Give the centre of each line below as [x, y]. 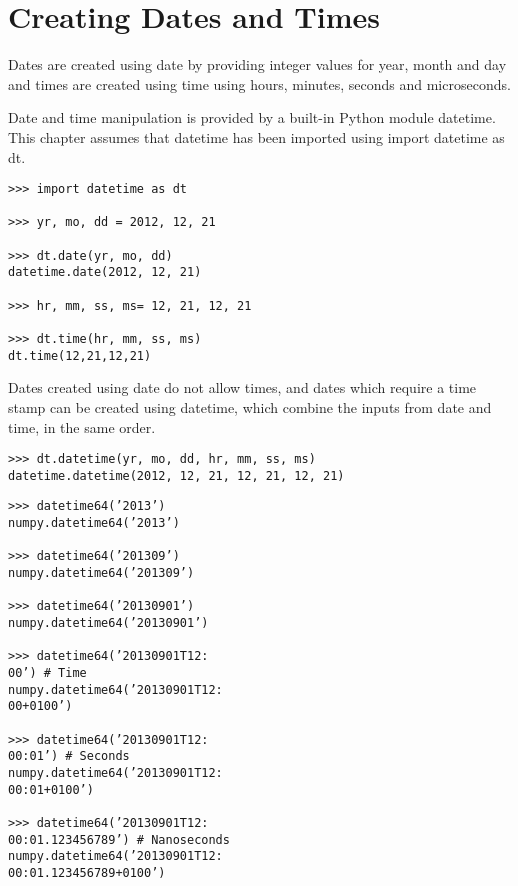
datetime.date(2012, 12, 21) [105, 272]
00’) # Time [47, 672]
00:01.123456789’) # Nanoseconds [119, 839]
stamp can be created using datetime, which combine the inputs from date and [250, 406]
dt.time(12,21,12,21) [80, 355]
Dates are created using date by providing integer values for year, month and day [257, 64]
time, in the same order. [82, 426]
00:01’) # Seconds [69, 756]
